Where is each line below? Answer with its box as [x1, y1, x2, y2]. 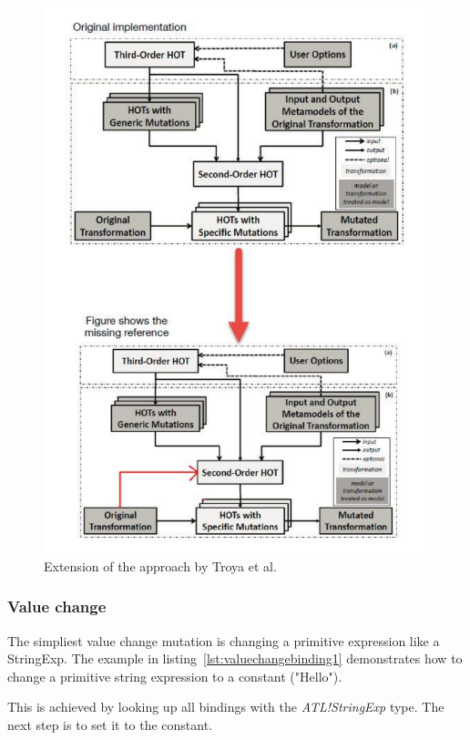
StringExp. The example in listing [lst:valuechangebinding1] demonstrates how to [7, 649, 463, 668]
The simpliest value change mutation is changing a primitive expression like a [7, 631, 440, 650]
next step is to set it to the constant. [7, 714, 213, 734]
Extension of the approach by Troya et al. [44, 556, 277, 575]
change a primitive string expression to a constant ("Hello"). [7, 666, 342, 685]
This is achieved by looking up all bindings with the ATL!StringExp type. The [7, 697, 444, 716]
